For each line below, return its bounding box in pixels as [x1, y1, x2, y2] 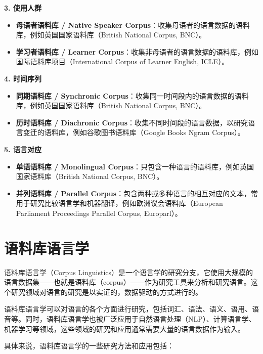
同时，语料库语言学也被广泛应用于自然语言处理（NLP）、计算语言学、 [25, 314, 256, 324]
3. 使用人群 [4, 3, 41, 13]
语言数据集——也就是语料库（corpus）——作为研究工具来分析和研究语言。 [4, 277, 251, 287]
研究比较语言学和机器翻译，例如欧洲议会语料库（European [30, 198, 223, 208]
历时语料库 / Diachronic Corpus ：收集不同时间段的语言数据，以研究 [16, 117, 248, 127]
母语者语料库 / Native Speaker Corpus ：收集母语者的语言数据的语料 [16, 19, 250, 30]
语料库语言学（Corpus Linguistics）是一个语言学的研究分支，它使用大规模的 [4, 267, 253, 277]
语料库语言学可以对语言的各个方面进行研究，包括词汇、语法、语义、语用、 [4, 303, 252, 314]
